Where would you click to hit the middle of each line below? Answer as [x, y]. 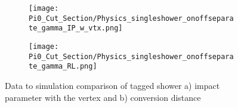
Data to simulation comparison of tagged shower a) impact [112, 85]
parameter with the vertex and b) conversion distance [103, 97]
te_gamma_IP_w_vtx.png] [76, 28]
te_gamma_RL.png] [63, 67]
